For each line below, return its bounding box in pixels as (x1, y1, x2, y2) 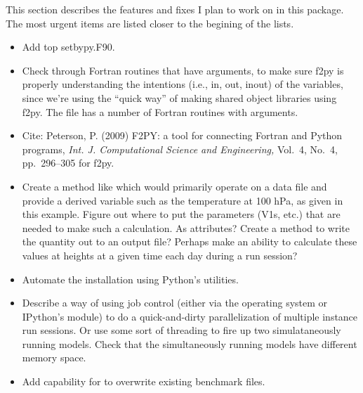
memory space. (22, 350, 86, 365)
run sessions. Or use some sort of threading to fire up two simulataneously (22, 323, 341, 337)
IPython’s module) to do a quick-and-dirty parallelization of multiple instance (22, 309, 358, 323)
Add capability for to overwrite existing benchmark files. (22, 374, 265, 389)
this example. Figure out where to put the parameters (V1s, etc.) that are (22, 207, 341, 221)
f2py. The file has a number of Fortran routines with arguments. (22, 104, 298, 119)
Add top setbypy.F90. (22, 39, 115, 54)
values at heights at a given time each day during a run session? (22, 247, 298, 262)
